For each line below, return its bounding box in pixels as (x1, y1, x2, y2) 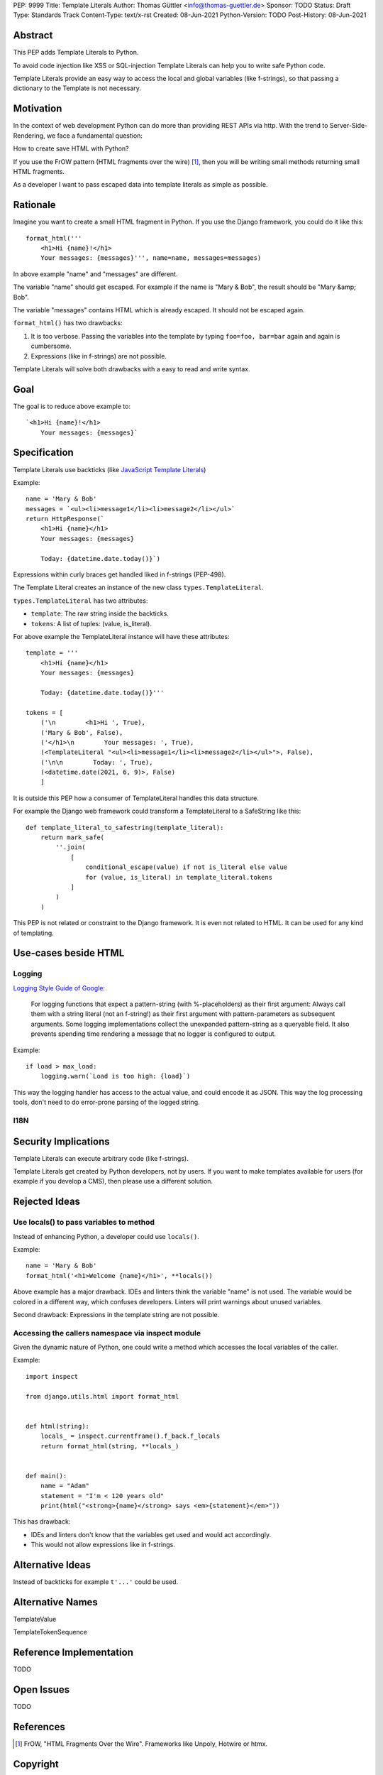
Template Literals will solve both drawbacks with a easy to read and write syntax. (13, 364, 250, 373)
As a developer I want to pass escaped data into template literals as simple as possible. (13, 180, 268, 189)
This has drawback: (13, 1517, 71, 1526)
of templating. (13, 929, 55, 937)
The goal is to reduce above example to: (13, 402, 131, 410)
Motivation (13, 103, 62, 115)
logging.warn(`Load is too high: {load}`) (40, 1072, 191, 1081)
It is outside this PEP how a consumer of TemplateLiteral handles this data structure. (13, 794, 259, 802)
